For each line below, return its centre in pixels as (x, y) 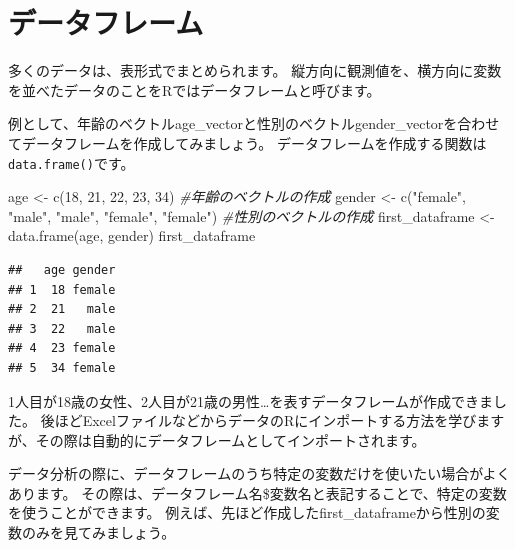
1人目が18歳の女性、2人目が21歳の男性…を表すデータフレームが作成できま (250, 400)
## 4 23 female (62, 348)
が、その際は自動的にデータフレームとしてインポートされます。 (217, 439)
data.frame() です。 (71, 162)
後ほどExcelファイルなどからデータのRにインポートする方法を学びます (272, 420)
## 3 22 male (62, 328)
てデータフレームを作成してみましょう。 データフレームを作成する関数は (247, 142)
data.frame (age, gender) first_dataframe (132, 235)
